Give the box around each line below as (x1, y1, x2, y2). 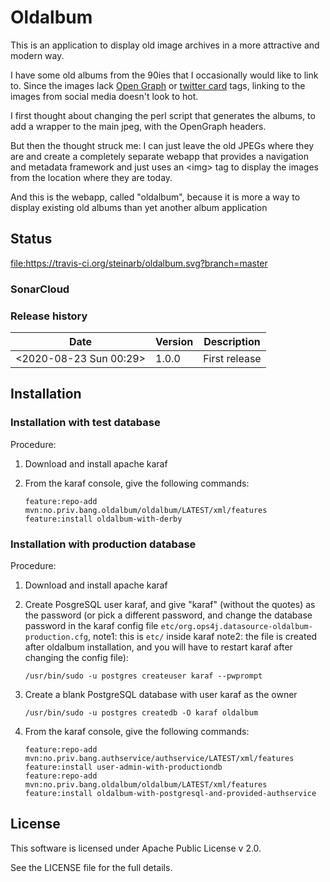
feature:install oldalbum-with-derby (24, 514, 183, 524)
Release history (10, 309, 88, 323)
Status (10, 231, 53, 248)
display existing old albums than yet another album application (10, 201, 268, 213)
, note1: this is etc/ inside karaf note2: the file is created (88, 630, 318, 642)
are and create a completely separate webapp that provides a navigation (10, 150, 310, 162)
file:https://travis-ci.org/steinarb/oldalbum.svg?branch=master (10, 257, 268, 269)
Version (155, 334, 194, 348)
